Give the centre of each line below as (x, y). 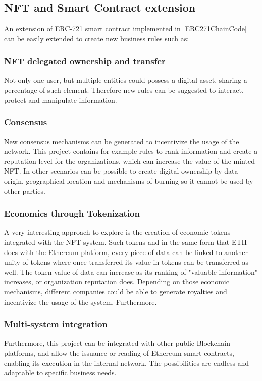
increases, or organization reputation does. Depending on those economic (117, 282)
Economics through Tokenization (72, 213)
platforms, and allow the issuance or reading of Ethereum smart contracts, (119, 352)
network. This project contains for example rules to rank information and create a (131, 151)
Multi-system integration (56, 324)
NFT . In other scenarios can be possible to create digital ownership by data (121, 171)
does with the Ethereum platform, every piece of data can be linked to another (126, 252)
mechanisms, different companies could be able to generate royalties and (116, 291)
